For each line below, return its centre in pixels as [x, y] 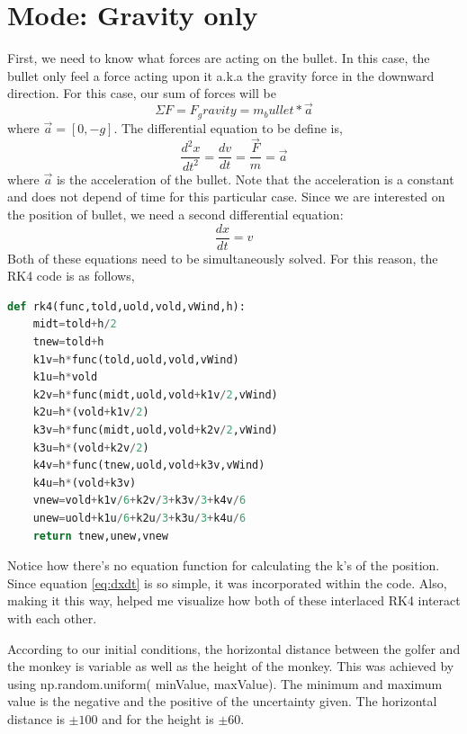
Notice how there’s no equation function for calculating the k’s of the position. [224, 565]
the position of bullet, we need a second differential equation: [175, 214]
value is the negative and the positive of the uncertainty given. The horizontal [222, 701]
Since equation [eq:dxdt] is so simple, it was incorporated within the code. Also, [227, 582]
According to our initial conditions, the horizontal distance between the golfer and [234, 648]
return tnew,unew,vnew [100, 536]
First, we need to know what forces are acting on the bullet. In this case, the [219, 58]
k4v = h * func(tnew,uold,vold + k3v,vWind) [149, 465]
